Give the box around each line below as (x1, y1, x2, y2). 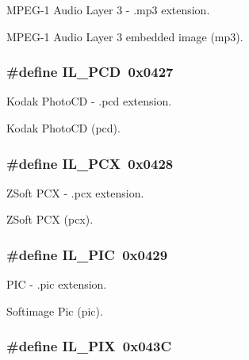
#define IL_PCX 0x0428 (6, 153, 174, 173)
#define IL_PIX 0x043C (6, 336, 171, 356)
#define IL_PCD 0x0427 (6, 62, 174, 82)
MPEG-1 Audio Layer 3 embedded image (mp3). (6, 28, 243, 44)
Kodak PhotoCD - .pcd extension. (6, 93, 172, 109)
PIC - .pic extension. (6, 276, 107, 293)
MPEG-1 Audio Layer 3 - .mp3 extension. (6, 2, 210, 17)
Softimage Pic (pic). (6, 302, 103, 319)
